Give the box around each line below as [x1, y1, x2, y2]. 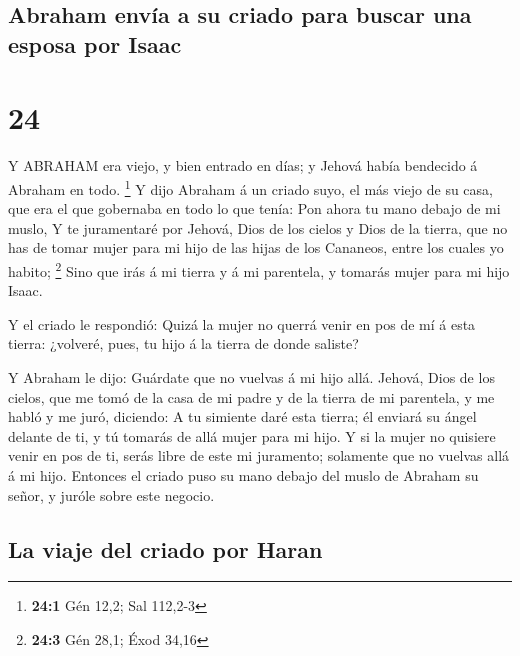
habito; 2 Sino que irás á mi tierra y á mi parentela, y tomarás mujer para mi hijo [8, 257, 510, 281]
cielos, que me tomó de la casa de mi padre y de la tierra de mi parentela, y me [8, 386, 495, 407]
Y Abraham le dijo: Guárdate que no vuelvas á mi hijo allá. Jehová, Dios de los [8, 366, 495, 387]
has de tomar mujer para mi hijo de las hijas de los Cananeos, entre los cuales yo [8, 237, 504, 258]
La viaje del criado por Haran [8, 533, 323, 564]
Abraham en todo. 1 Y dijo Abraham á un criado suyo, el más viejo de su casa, [8, 175, 493, 199]
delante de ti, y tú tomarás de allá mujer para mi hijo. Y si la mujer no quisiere [8, 425, 496, 446]
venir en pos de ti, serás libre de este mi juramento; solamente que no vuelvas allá [8, 445, 510, 466]
